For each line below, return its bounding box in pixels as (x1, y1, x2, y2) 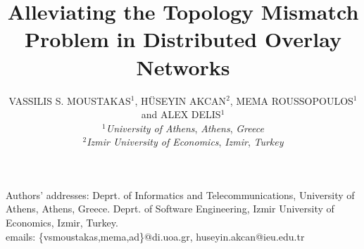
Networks (136, 52, 230, 81)
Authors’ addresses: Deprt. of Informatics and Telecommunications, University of (6, 187, 355, 202)
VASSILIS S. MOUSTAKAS (8, 93, 131, 108)
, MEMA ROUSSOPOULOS (230, 93, 353, 108)
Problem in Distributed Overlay (25, 25, 341, 53)
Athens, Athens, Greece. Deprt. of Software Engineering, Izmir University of (6, 201, 334, 216)
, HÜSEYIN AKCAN (134, 93, 227, 108)
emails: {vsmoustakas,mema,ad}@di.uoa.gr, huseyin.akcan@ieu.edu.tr (6, 229, 305, 243)
